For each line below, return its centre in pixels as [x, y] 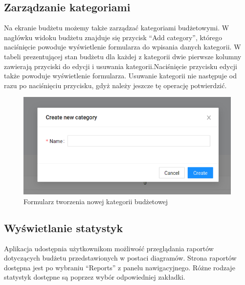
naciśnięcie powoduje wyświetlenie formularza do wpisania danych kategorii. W [122, 47]
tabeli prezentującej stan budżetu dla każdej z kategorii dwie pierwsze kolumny [123, 56]
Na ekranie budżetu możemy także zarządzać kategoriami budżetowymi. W [117, 28]
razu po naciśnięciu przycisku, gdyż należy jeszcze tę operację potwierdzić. [115, 85]
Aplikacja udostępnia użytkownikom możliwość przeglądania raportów [109, 248]
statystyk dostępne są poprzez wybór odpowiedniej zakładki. [95, 277]
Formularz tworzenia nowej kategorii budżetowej [96, 201]
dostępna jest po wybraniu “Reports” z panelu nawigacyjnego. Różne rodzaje [120, 267]
